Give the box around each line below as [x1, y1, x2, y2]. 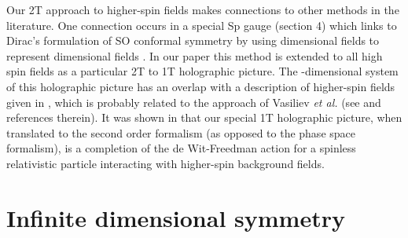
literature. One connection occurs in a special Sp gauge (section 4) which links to [6, 16, 397, 33]
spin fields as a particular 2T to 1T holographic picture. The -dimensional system [6, 63, 399, 79]
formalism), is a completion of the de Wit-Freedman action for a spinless [6, 140, 356, 156]
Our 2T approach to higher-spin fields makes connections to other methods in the [6, 2, 399, 17]
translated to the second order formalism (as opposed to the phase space [6, 124, 355, 141]
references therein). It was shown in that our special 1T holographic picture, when [6, 109, 402, 126]
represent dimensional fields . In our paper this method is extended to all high [6, 47, 383, 64]
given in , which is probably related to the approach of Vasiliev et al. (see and [6, 93, 381, 110]
